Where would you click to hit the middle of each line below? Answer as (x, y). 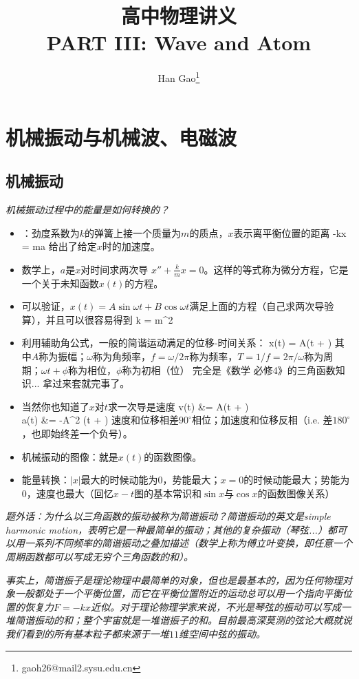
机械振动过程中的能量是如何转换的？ (87, 209)
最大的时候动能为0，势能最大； (151, 480)
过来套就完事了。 (91, 383)
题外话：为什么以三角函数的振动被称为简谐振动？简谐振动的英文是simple (168, 516)
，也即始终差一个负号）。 (77, 433)
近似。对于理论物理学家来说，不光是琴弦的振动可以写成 (216, 606)
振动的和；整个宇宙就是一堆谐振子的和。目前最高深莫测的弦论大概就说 (193, 620)
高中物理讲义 (178, 15)
